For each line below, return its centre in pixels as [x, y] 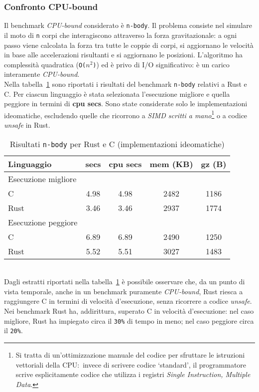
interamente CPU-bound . [42, 74]
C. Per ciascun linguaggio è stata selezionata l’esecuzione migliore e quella [117, 94]
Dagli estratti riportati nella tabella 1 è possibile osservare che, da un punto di [125, 282]
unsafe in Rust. [27, 125]
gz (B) [214, 164]
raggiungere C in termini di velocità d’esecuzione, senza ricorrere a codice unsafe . [128, 301]
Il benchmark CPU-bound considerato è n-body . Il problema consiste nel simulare [128, 25]
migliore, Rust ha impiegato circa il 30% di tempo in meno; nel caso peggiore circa [129, 320]
